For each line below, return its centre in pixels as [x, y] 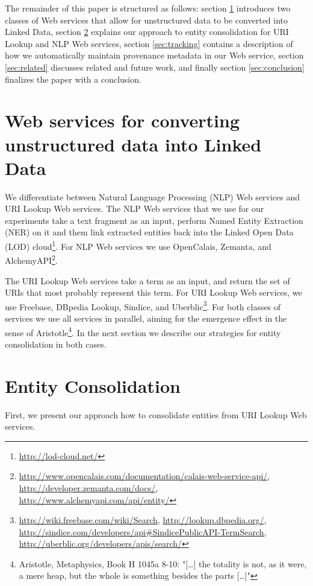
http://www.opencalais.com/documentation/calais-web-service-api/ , [144, 476]
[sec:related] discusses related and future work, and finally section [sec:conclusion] [155, 67]
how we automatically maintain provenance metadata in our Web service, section [154, 55]
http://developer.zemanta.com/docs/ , [88, 487]
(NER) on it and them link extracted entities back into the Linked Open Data [149, 232]
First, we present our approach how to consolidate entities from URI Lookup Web [156, 414]
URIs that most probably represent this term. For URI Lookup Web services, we [153, 292]
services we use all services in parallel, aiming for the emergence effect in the [146, 318]
